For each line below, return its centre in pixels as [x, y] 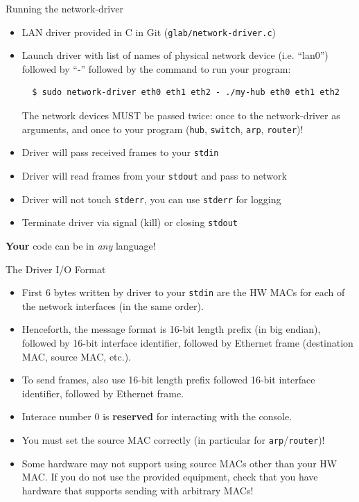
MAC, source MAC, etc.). [77, 356]
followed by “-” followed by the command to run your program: [156, 68]
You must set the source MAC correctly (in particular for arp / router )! [173, 439]
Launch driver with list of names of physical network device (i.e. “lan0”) [175, 55]
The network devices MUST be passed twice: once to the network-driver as [181, 115]
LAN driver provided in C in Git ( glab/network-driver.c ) [149, 32]
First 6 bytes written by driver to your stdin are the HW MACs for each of [183, 292]
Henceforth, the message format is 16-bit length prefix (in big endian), [171, 329]
